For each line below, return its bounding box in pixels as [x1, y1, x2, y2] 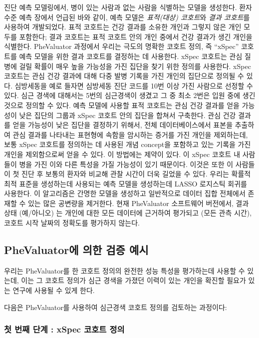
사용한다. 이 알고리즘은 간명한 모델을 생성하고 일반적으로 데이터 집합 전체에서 [4, 188, 246, 198]
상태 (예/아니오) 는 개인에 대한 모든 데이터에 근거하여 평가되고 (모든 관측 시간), [4, 207, 252, 218]
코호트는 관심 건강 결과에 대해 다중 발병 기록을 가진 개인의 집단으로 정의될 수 [4, 70, 244, 81]
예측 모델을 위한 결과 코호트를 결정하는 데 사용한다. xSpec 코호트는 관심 [19, 50, 243, 61]
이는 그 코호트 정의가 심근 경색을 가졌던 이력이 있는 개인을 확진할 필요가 [21, 275, 246, 285]
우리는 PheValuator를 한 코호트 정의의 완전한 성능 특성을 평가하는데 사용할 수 [4, 265, 245, 275]
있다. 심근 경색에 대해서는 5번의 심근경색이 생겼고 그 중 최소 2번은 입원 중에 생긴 [4, 90, 256, 100]
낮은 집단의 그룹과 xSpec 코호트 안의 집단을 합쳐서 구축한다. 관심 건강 [19, 109, 236, 120]
